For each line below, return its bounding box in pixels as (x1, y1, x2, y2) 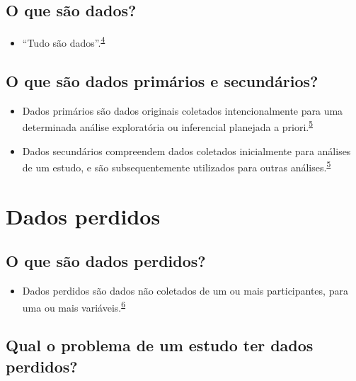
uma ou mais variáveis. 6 (22, 297, 126, 314)
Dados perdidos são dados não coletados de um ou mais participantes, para (22, 283, 348, 297)
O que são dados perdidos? (6, 250, 206, 272)
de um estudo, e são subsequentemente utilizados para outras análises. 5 (22, 158, 331, 174)
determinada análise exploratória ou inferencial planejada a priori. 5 (22, 118, 314, 134)
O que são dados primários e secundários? (6, 69, 318, 91)
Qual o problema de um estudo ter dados (6, 334, 314, 356)
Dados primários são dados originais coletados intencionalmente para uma (22, 103, 343, 118)
